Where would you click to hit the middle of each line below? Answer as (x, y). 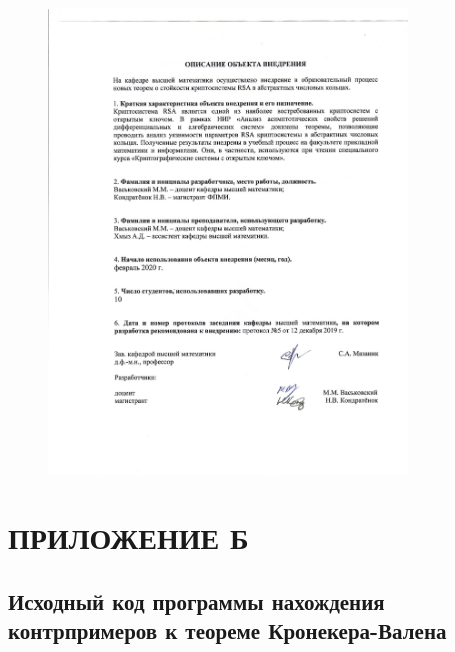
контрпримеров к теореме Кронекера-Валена (227, 630)
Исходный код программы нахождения (196, 600)
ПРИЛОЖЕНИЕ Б (128, 537)
